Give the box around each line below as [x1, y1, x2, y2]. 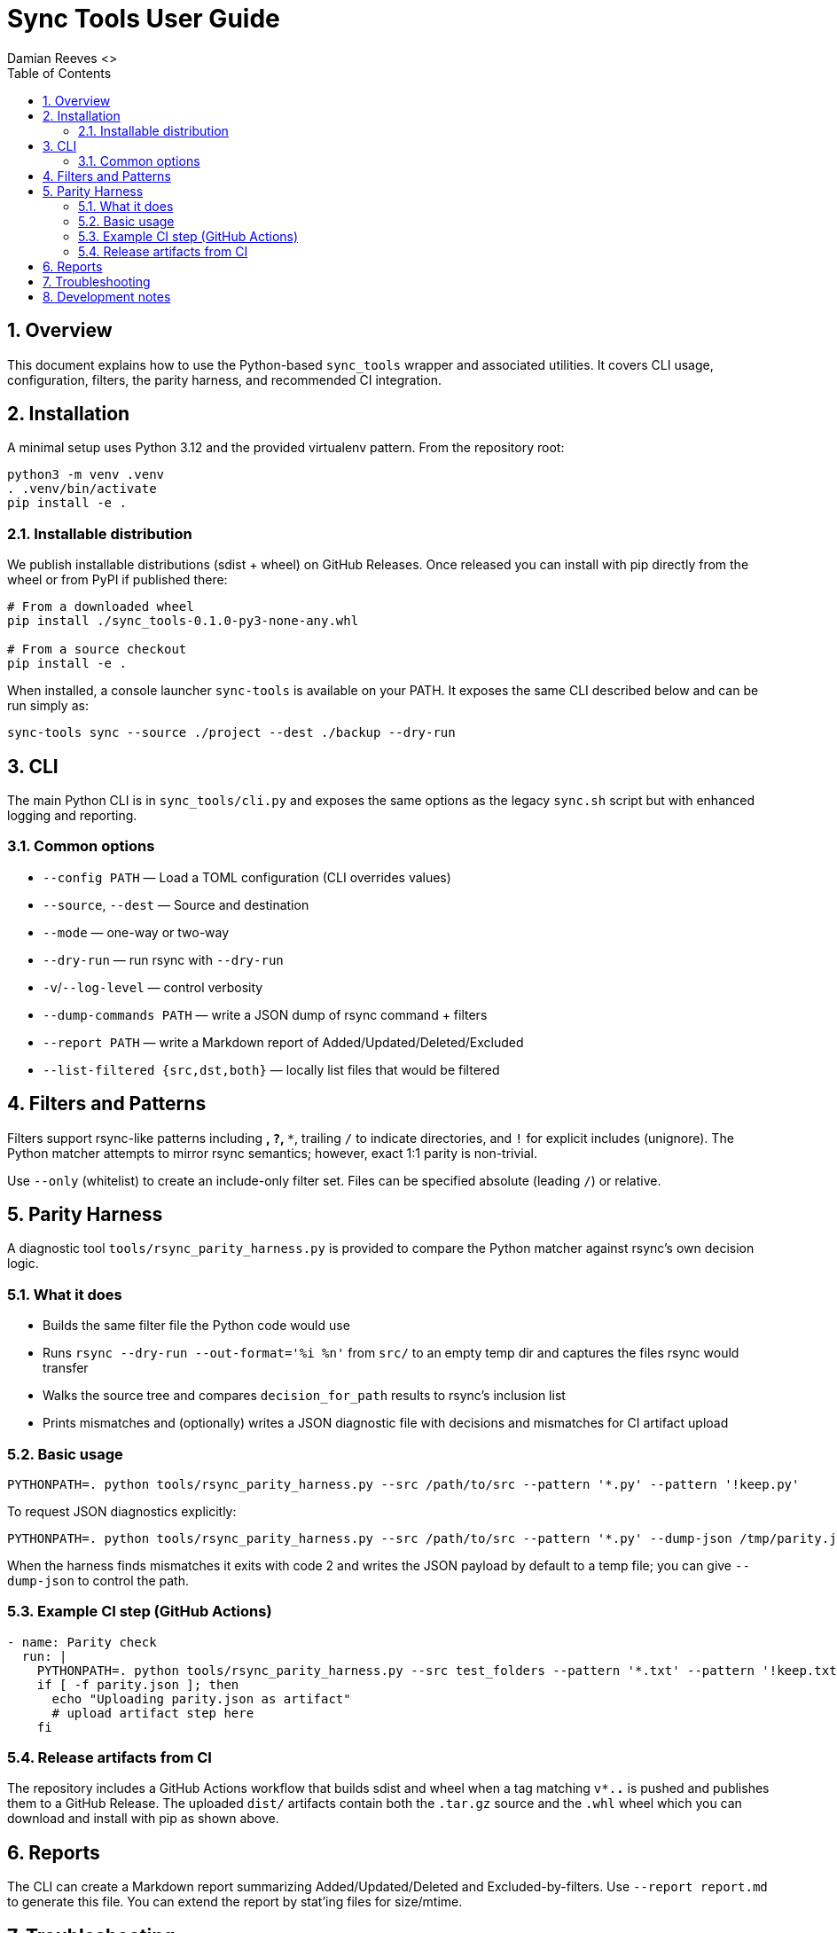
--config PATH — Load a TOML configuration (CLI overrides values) [43, 869, 451, 885]
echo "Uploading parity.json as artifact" [51, 1691, 351, 1706]
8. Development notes [43, 288, 171, 304]
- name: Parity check [7, 1634, 157, 1649]
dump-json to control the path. [7, 1572, 189, 1588]
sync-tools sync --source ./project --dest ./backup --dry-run [7, 725, 456, 740]
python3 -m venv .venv [7, 467, 165, 482]
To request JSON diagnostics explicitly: [7, 1503, 237, 1519]
